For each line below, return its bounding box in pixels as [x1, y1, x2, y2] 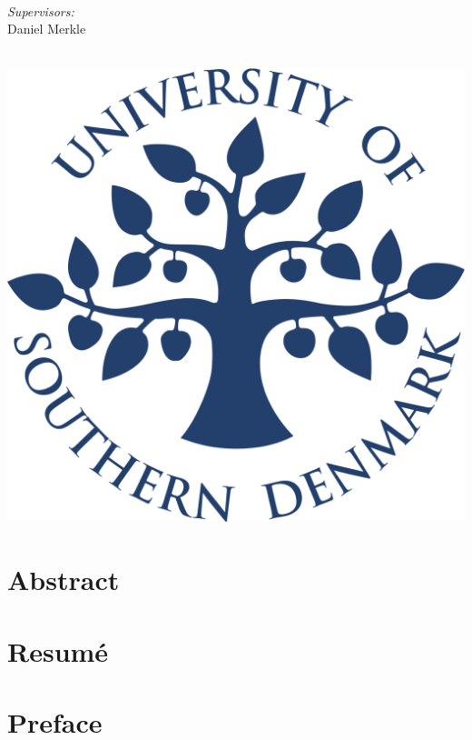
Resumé [7, 632, 109, 669]
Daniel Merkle [7, 19, 86, 38]
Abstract [7, 561, 120, 598]
